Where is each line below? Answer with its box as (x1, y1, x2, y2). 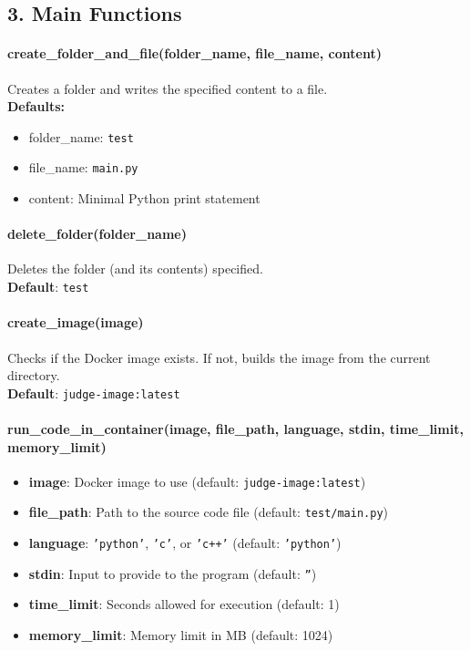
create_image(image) (7, 313, 144, 332)
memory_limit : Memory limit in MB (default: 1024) (28, 625, 333, 644)
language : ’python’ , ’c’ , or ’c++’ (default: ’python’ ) (28, 533, 342, 553)
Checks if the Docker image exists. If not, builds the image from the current (7, 347, 431, 367)
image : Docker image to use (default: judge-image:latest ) (28, 471, 366, 491)
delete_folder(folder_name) (7, 224, 187, 243)
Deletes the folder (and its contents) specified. (7, 259, 263, 278)
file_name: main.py (28, 158, 138, 177)
